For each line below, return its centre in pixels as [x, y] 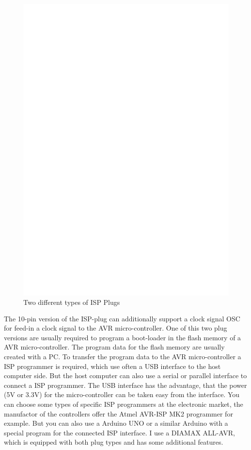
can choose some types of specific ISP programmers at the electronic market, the [124, 404]
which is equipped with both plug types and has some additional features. [114, 442]
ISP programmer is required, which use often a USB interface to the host [112, 366]
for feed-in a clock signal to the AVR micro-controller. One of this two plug [116, 328]
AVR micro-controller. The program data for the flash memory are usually [114, 347]
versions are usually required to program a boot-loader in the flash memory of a [123, 337]
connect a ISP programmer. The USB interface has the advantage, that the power [125, 385]
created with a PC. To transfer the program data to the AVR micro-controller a [123, 357]
